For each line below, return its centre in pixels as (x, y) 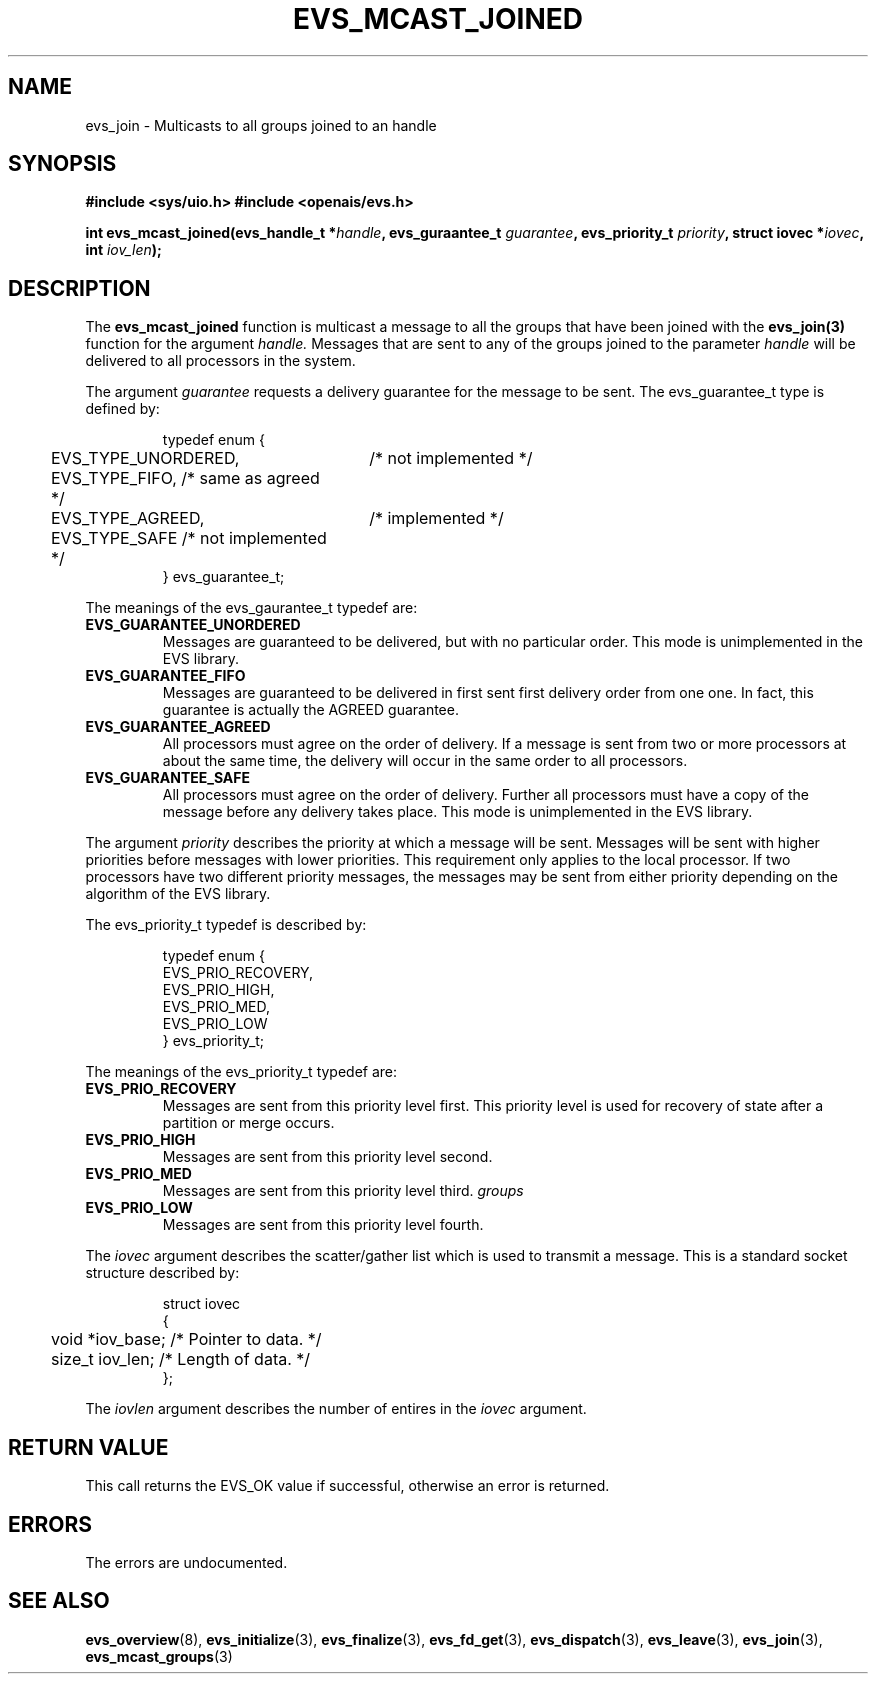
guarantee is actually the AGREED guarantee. (310, 710)
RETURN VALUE (88, 1447)
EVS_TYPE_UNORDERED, (145, 458)
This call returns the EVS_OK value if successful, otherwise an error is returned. (347, 1486)
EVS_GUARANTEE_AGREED (178, 727)
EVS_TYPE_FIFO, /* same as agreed (185, 478)
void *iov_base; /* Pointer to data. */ (186, 1339)
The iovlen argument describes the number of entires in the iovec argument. (336, 1409)
